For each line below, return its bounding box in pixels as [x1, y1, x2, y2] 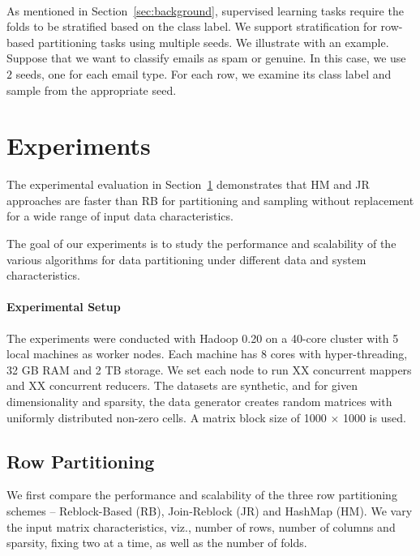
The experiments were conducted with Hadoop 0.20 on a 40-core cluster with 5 [6, 329, 399, 346]
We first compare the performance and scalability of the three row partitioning [6, 486, 397, 503]
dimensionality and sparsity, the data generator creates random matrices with [6, 393, 392, 410]
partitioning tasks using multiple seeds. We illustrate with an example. [37, 33, 389, 50]
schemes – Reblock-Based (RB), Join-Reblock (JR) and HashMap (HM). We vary [6, 503, 413, 519]
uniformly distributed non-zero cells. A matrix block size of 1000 [6, 408, 327, 426]
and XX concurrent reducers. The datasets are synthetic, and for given [6, 377, 358, 394]
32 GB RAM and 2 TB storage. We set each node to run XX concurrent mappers [6, 361, 412, 378]
